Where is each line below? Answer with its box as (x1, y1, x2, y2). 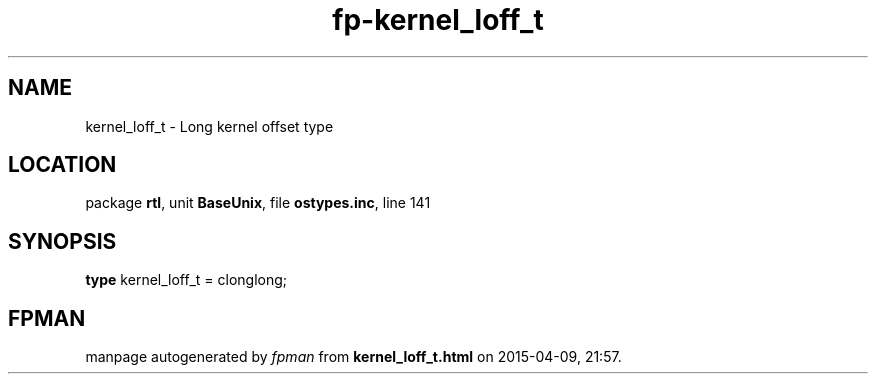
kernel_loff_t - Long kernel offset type (85, 117, 334, 135)
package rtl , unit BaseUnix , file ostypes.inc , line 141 (85, 194, 431, 212)
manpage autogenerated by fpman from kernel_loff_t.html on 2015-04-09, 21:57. (85, 348, 622, 366)
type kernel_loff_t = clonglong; (85, 271, 288, 289)
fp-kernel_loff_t (332, 3, 544, 37)
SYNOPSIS (8, 228, 117, 254)
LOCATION (8, 152, 117, 178)
